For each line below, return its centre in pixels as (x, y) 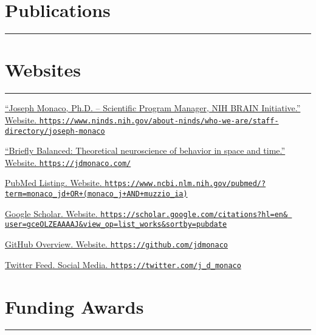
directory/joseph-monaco (55, 131)
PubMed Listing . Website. (53, 183)
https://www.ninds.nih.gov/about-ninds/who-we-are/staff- (159, 121)
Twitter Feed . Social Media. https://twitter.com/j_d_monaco (123, 264)
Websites (43, 70)
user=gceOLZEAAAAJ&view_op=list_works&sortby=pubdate (116, 225)
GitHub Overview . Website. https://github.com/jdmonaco (116, 244)
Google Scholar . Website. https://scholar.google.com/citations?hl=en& (146, 213)
